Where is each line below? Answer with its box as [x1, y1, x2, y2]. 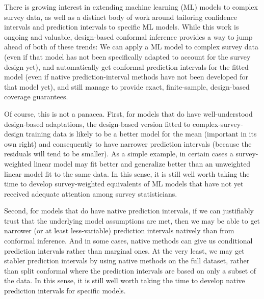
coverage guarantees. [4, 91, 68, 102]
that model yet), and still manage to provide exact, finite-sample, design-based [4, 81, 250, 92]
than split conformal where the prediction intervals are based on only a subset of [4, 265, 256, 276]
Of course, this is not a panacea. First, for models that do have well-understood [4, 108, 253, 119]
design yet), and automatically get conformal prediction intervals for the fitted [4, 61, 249, 72]
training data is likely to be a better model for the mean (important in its [25, 128, 257, 139]
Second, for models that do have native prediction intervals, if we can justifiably [4, 205, 254, 216]
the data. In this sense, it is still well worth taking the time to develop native [4, 275, 245, 286]
